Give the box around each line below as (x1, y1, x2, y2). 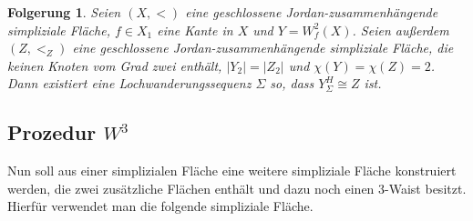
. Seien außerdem (352, 20, 449, 39)
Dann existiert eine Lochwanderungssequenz (7, 74, 252, 93)
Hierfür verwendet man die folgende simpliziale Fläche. (7, 196, 314, 216)
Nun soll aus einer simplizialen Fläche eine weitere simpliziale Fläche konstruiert (7, 161, 457, 180)
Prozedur (7, 118, 97, 146)
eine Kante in (157, 20, 233, 39)
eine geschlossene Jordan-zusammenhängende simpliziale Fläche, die (72, 38, 454, 57)
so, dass (270, 74, 314, 93)
